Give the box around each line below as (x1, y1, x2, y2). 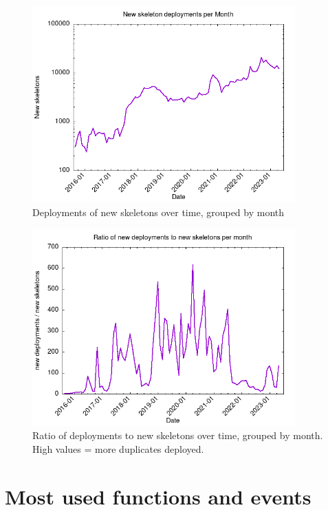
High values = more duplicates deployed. (32, 441, 204, 456)
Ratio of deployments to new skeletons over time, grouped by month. (32, 428, 323, 443)
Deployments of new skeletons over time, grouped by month (32, 204, 285, 219)
